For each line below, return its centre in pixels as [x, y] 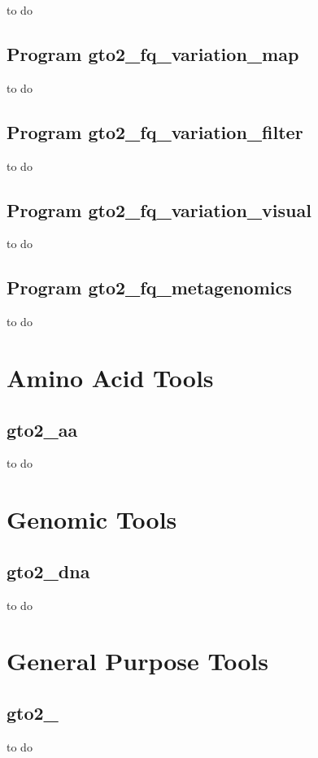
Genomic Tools [92, 519]
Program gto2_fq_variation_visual [159, 209]
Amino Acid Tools [110, 377]
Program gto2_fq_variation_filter [155, 131]
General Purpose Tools [138, 661]
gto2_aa [42, 429]
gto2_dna [48, 571]
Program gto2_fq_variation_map [153, 53]
